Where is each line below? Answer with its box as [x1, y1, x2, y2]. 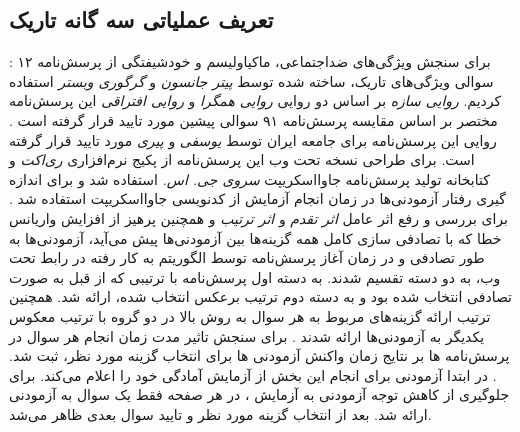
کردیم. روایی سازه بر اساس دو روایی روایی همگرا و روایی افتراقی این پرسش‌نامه [9, 90, 502, 111]
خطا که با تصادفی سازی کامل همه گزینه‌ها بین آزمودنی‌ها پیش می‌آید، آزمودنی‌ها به [9, 227, 502, 248]
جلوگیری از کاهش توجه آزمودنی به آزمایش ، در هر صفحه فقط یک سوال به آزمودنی [9, 384, 510, 405]
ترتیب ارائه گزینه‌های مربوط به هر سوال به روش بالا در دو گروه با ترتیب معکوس [9, 305, 491, 326]
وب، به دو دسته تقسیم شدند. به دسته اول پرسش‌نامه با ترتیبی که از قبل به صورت [9, 266, 501, 287]
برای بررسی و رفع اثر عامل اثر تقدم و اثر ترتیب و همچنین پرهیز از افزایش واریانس [9, 207, 508, 228]
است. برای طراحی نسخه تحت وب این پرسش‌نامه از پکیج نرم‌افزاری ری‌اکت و [9, 149, 475, 170]
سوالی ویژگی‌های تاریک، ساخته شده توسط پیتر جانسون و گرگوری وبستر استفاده [9, 70, 494, 91]
